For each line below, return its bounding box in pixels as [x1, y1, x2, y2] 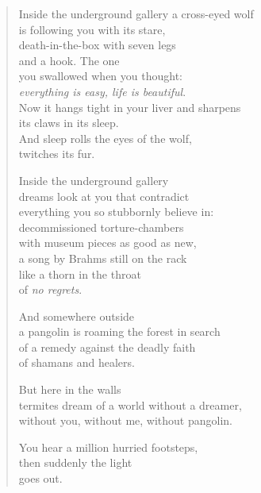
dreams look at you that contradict [18, 187, 190, 204]
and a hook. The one [18, 52, 120, 68]
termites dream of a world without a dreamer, [18, 396, 242, 413]
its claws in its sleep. [18, 114, 119, 131]
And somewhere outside [18, 307, 135, 324]
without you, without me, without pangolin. [18, 412, 232, 429]
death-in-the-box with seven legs [18, 37, 176, 53]
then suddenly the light [18, 454, 132, 471]
